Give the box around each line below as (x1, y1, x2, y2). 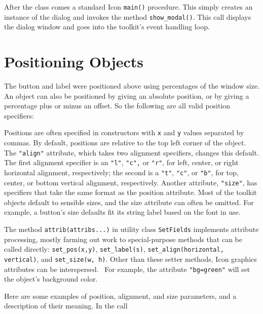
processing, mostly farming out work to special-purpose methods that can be (4, 233, 243, 244)
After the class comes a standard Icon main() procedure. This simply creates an (4, 2, 253, 12)
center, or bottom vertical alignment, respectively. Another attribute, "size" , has (4, 177, 257, 187)
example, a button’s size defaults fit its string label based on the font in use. (4, 207, 241, 217)
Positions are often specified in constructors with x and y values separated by (4, 127, 244, 138)
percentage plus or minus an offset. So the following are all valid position (4, 100, 231, 111)
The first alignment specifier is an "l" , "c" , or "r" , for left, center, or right (4, 157, 239, 168)
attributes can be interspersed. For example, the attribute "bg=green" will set (4, 263, 250, 274)
